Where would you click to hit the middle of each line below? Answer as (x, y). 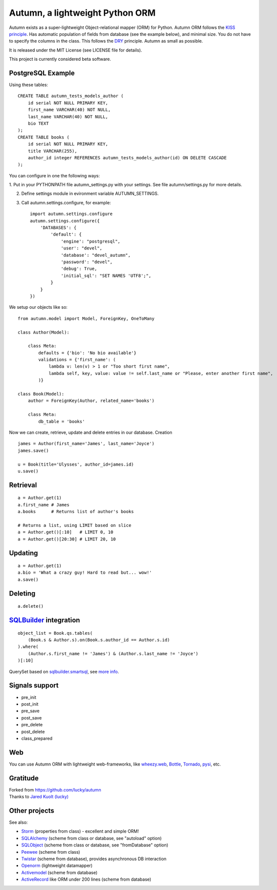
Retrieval (23, 485)
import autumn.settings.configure (71, 214)
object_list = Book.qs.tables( (55, 633)
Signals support (34, 685)
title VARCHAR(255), (52, 151)
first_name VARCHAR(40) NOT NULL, (69, 110)
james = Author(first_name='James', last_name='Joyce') (86, 444)
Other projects (32, 810)
